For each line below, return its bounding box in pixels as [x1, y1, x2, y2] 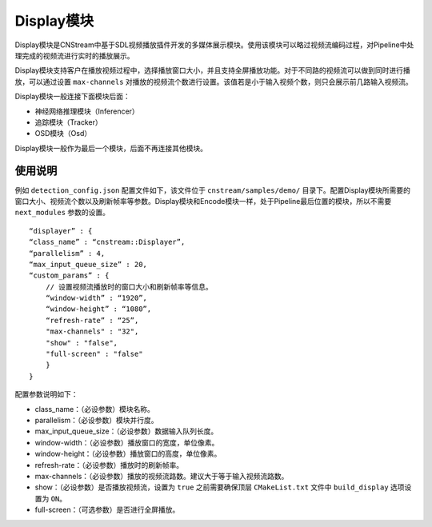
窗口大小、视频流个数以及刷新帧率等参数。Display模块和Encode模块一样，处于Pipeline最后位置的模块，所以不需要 [14, 196, 392, 206]
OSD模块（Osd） [34, 129, 92, 138]
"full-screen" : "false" [45, 349, 143, 359]
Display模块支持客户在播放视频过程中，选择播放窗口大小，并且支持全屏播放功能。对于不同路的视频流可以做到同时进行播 [14, 66, 411, 75]
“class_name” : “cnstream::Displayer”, [29, 238, 186, 247]
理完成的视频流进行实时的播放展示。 [14, 50, 134, 60]
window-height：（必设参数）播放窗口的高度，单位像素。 [34, 449, 222, 459]
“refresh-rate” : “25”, [45, 316, 139, 325]
